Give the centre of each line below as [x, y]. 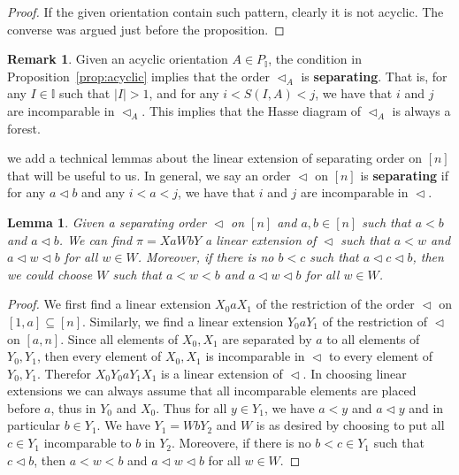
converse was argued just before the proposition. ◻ [146, 29]
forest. [24, 128]
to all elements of [373, 338]
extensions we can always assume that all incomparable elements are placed [212, 391]
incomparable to [88, 443]
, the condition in [315, 59]
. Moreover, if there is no [206, 257]
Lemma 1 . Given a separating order [107, 222]
